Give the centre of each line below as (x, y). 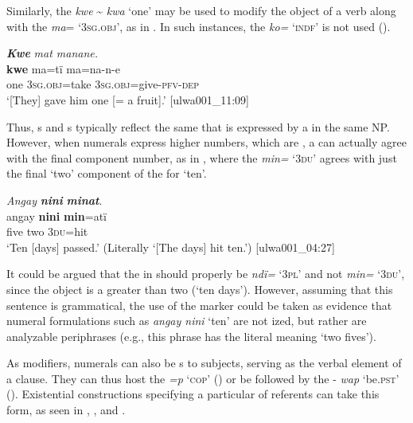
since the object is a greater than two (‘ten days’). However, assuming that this (200, 289)
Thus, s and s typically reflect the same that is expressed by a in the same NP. (198, 126)
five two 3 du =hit (47, 231)
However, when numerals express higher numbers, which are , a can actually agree (206, 142)
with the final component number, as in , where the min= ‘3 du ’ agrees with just (202, 157)
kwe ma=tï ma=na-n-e (63, 68)
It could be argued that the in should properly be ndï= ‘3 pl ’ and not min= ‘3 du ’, (206, 274)
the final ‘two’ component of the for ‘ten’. (107, 173)
